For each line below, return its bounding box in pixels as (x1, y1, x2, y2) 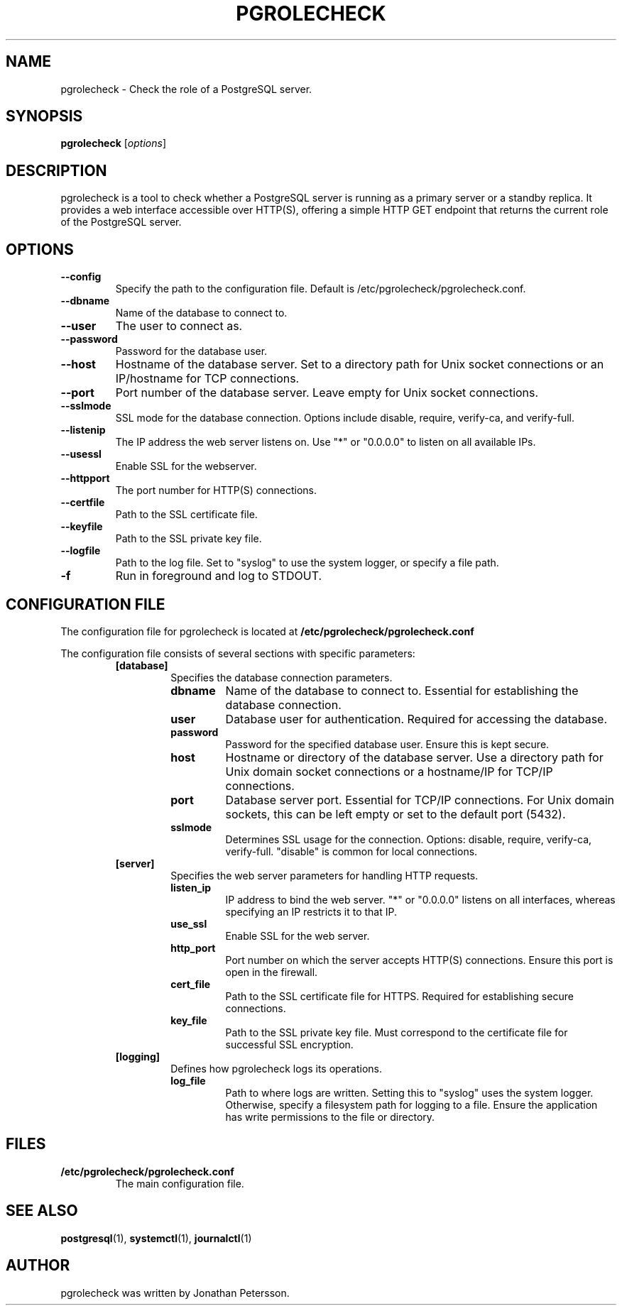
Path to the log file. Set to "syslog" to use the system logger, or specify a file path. (115, 556, 499, 569)
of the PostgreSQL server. (60, 216, 182, 229)
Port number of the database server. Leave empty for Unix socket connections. (115, 385, 539, 400)
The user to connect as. (115, 319, 243, 334)
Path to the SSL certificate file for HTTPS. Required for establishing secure (225, 989, 574, 1002)
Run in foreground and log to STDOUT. (115, 569, 322, 583)
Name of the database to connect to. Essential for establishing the (225, 683, 579, 698)
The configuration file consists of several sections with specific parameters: (60, 647, 415, 659)
